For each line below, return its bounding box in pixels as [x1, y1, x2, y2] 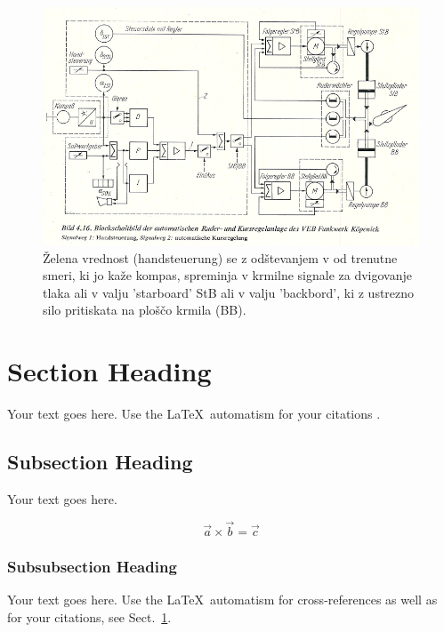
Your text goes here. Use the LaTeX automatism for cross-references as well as [7, 589, 438, 608]
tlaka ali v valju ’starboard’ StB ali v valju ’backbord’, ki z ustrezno [43, 283, 415, 301]
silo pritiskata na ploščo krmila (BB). [43, 300, 246, 319]
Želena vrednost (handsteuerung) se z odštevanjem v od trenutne [43, 248, 398, 267]
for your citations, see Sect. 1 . [7, 607, 172, 626]
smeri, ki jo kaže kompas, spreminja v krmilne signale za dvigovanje [43, 266, 412, 284]
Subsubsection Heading [7, 555, 177, 577]
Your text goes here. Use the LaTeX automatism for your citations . [7, 404, 381, 423]
